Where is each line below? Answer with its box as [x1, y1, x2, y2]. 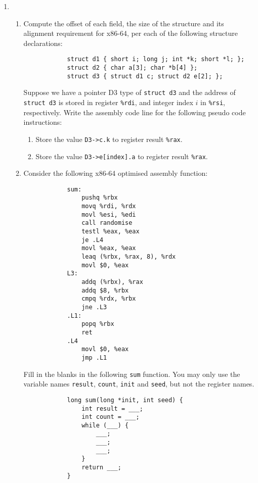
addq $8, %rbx [81, 286, 129, 294]
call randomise [81, 219, 133, 227]
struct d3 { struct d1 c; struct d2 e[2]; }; [67, 72, 223, 80]
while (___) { [81, 421, 129, 429]
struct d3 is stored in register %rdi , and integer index [23, 97, 193, 107]
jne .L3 [81, 303, 107, 311]
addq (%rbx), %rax [81, 278, 143, 285]
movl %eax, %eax [81, 245, 136, 252]
